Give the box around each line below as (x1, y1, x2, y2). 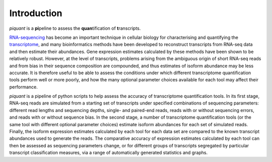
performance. (9, 84, 38, 90)
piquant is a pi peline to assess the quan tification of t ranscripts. (9, 25, 141, 31)
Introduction (9, 8, 62, 19)
